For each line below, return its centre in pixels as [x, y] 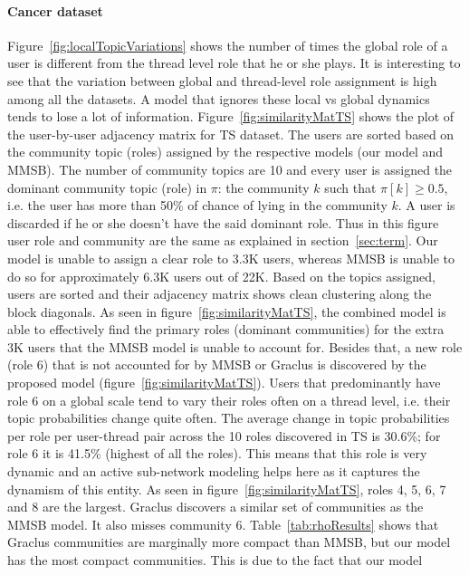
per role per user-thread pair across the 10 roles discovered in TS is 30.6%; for [224, 435]
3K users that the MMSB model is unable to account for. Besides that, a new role [235, 346]
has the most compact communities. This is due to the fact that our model [215, 560]
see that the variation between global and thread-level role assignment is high [222, 80]
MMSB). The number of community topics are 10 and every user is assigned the [230, 169]
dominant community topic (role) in [107, 187]
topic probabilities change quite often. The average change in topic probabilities [229, 418]
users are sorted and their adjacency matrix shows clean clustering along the [220, 294]
